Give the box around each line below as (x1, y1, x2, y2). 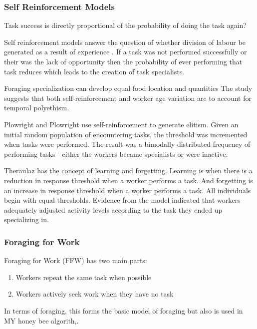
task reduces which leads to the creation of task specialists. (4, 66, 185, 76)
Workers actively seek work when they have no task (15, 289, 174, 299)
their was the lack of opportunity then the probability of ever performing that (4, 56, 243, 66)
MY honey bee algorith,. (4, 315, 79, 326)
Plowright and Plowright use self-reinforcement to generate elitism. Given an (4, 119, 239, 129)
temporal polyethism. (4, 102, 69, 113)
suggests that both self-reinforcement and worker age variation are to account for (4, 92, 252, 103)
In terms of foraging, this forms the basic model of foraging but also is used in (4, 305, 243, 316)
